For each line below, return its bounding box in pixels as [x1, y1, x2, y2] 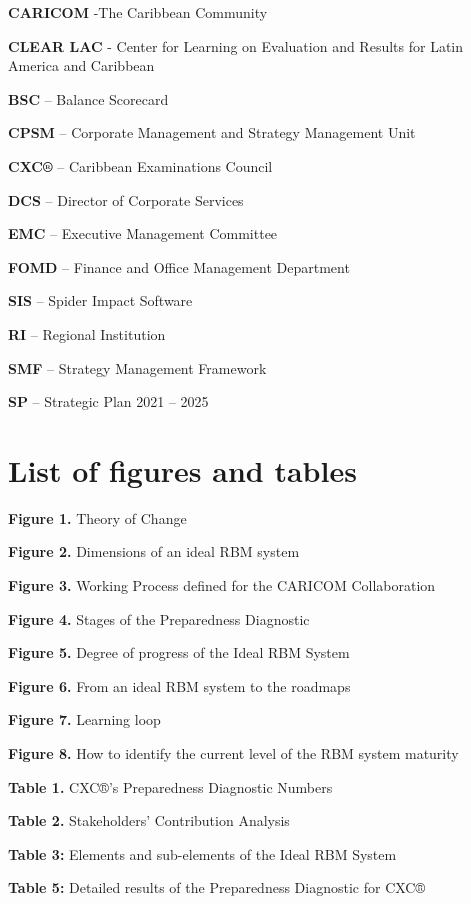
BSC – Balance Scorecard [8, 88, 169, 109]
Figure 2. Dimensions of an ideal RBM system [8, 541, 300, 562]
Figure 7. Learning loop [8, 709, 161, 730]
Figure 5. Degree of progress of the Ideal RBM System [8, 642, 350, 663]
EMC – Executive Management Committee [8, 223, 278, 244]
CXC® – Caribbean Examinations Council [8, 155, 273, 176]
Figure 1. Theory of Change [8, 507, 187, 528]
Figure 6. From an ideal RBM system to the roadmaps [8, 675, 351, 696]
